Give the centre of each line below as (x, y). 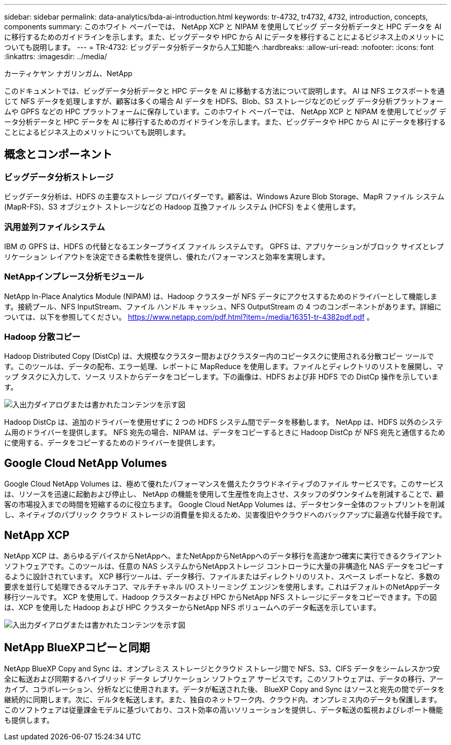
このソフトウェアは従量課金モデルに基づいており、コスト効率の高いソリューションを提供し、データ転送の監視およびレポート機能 (224, 710)
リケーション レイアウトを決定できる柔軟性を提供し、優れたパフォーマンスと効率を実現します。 (167, 256)
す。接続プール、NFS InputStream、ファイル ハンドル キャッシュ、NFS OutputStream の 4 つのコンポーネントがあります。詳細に (223, 306)
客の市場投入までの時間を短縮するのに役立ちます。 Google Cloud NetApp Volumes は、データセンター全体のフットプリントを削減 (224, 505)
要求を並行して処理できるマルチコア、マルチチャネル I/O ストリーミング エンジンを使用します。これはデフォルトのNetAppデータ (222, 587)
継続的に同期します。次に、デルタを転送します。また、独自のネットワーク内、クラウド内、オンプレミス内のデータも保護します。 (223, 699)
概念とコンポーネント (58, 154)
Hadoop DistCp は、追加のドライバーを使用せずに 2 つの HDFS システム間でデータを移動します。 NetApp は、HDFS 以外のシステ (223, 422)
